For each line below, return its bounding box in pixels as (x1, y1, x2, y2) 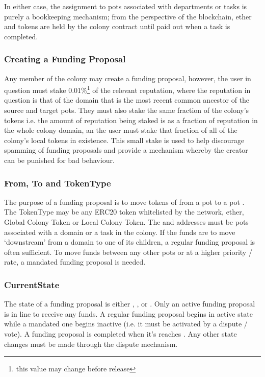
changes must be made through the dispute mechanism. (4, 338, 178, 349)
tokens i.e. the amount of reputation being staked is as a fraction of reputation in (4, 114, 258, 125)
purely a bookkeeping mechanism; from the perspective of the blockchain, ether (4, 11, 252, 21)
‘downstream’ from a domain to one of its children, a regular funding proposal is (4, 237, 255, 247)
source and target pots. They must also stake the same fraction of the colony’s (4, 105, 249, 115)
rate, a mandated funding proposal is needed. (4, 256, 146, 267)
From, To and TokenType (4, 176, 111, 189)
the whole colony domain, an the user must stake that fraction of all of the (4, 125, 237, 135)
